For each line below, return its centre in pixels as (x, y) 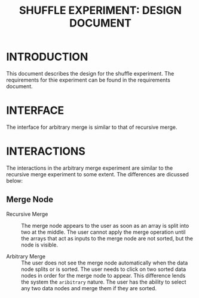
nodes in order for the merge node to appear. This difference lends (103, 275)
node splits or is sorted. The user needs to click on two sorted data (104, 269)
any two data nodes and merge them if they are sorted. (89, 288)
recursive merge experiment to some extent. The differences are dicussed (98, 174)
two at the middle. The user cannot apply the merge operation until (104, 232)
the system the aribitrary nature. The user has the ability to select (104, 282)
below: (14, 180)
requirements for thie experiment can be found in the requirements (88, 80)
